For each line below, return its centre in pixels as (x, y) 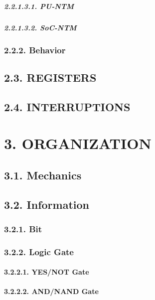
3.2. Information (47, 204)
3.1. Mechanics (43, 175)
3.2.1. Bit (23, 228)
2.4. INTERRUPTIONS (67, 106)
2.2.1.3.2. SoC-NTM (40, 27)
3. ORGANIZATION (78, 143)
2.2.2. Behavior (35, 50)
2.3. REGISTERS (50, 77)
